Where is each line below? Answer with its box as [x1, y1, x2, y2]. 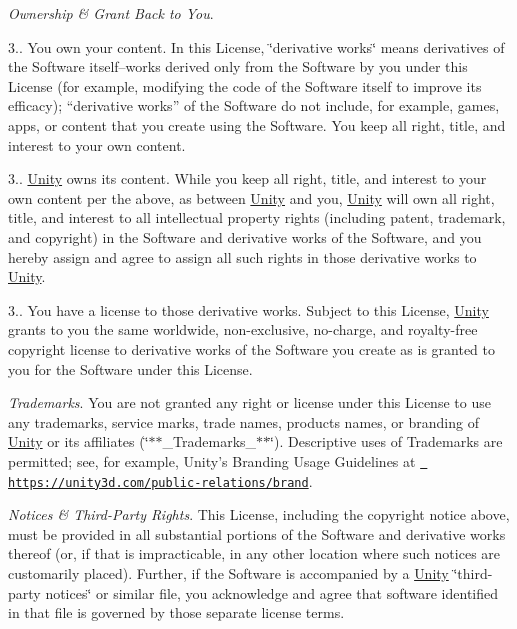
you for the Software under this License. [8, 358, 253, 379]
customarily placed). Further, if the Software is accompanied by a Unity [8, 562, 449, 583]
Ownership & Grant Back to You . [8, 3, 214, 23]
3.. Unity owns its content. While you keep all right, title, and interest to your [8, 168, 487, 189]
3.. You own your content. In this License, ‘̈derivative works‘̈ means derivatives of [8, 36, 505, 57]
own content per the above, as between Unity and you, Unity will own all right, [8, 187, 495, 208]
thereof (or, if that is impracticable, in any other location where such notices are [8, 543, 501, 564]
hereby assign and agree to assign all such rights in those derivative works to [8, 246, 477, 267]
